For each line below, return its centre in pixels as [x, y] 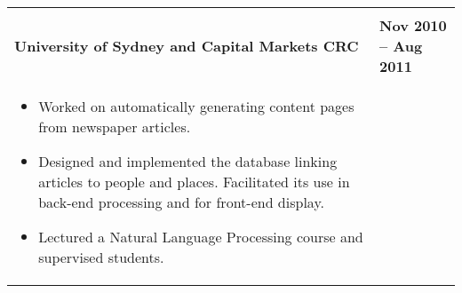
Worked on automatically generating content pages [196, 106]
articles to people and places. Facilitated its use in [194, 182]
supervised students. [101, 257]
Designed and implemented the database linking [188, 161]
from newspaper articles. [115, 127]
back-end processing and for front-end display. [181, 202]
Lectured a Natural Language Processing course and [201, 237]
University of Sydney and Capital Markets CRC [187, 46]
